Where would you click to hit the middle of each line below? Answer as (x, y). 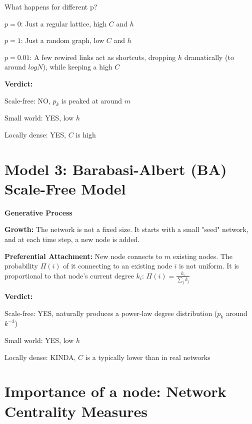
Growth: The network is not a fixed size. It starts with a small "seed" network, (126, 229)
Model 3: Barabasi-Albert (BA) (116, 169)
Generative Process (38, 212)
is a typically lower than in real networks (148, 357)
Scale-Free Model (65, 188)
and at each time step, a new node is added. (72, 239)
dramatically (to (209, 57)
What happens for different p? (51, 6)
